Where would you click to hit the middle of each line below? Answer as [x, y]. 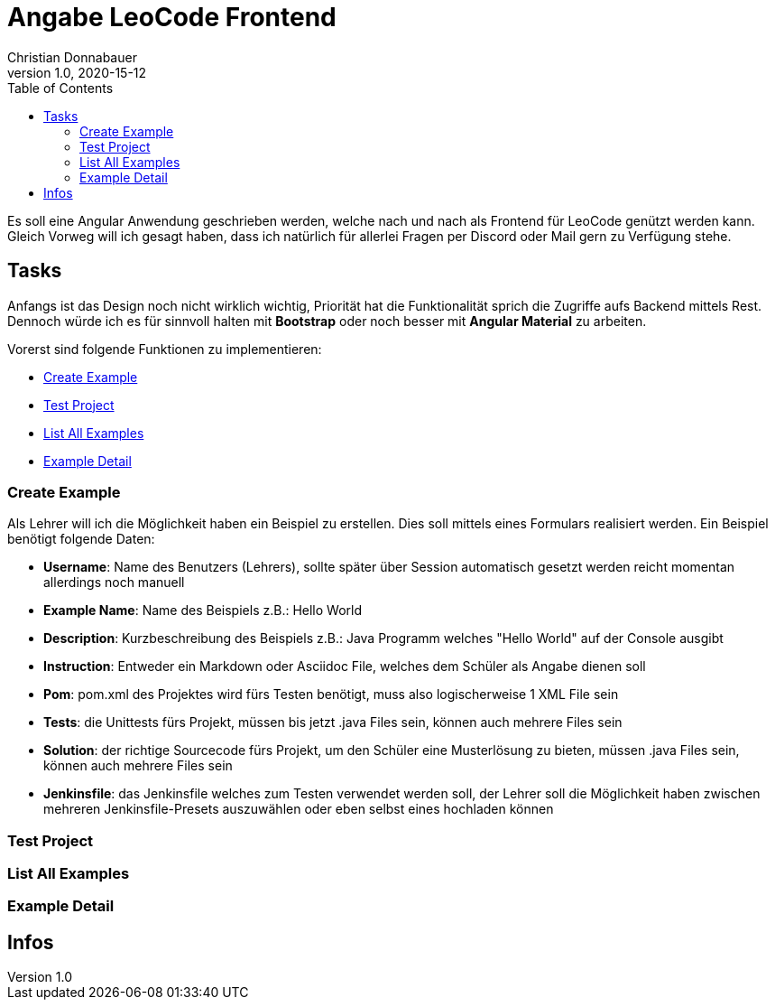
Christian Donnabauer [72, 57]
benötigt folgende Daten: [81, 539]
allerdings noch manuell [114, 583]
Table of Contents [60, 88]
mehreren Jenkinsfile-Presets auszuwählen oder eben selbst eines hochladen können [299, 809]
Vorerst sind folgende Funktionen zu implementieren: [165, 349]
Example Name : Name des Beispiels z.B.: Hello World [203, 611]
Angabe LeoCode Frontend [172, 17]
